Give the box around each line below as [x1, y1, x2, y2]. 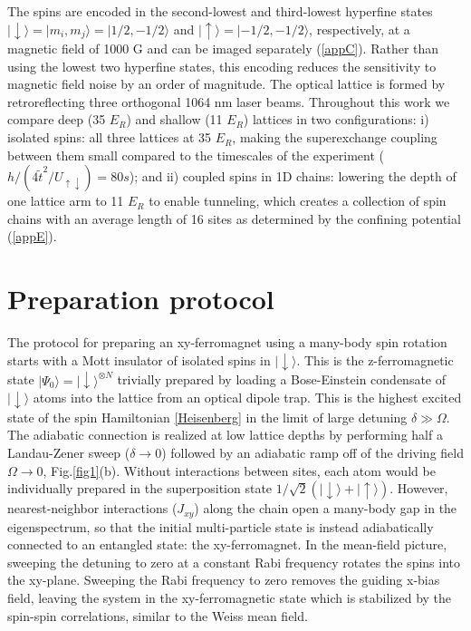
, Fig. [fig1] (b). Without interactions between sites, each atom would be [43, 461, 436, 480]
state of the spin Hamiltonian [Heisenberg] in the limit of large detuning [7, 407, 408, 426]
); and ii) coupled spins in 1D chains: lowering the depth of [129, 167, 457, 186]
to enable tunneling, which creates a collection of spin [149, 191, 447, 210]
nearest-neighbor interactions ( [7, 499, 178, 518]
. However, [389, 479, 448, 498]
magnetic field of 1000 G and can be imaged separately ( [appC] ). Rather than [7, 39, 439, 58]
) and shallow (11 [126, 110, 223, 129]
